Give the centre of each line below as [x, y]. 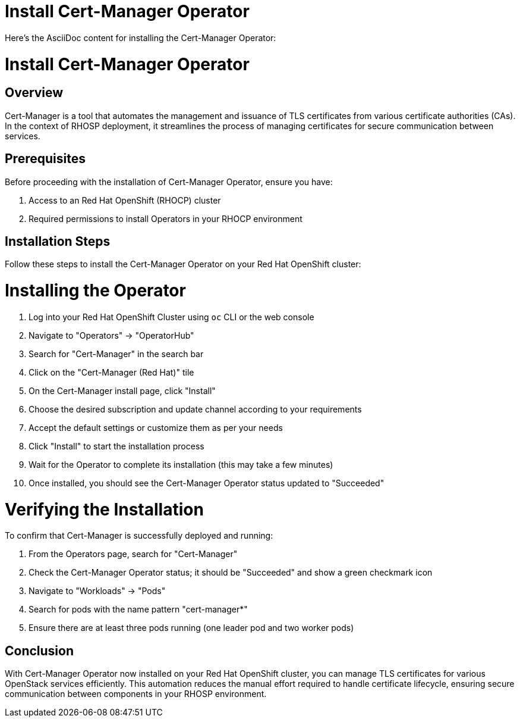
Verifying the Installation [104, 509]
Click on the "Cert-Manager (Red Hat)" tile [111, 372]
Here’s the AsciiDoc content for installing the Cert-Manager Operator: [141, 37]
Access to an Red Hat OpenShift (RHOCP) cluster [125, 200]
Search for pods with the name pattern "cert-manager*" [138, 610]
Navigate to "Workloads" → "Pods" [97, 591]
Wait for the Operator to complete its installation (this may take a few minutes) [181, 464]
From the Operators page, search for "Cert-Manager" [133, 554]
